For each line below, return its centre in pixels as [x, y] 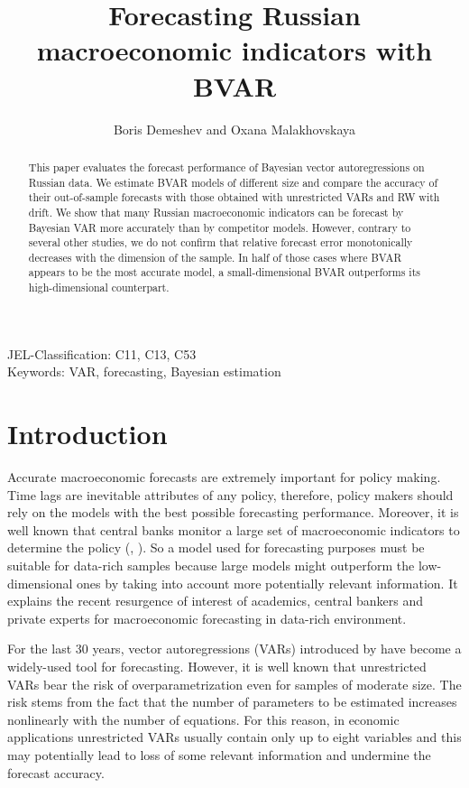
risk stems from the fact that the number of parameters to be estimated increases [232, 702]
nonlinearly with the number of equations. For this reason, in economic [203, 719]
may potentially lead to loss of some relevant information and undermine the [219, 755]
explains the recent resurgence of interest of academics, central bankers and [216, 601]
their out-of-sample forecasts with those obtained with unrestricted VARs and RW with [234, 197]
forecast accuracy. [56, 772]
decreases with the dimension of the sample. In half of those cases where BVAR [215, 257]
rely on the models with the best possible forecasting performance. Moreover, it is [233, 512]
